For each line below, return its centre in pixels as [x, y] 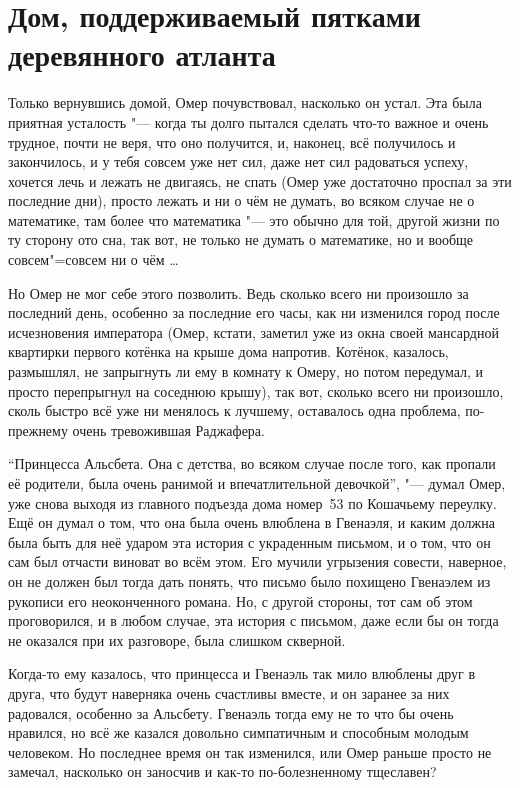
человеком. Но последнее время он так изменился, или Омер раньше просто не [250, 751]
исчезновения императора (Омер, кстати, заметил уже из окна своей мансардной [253, 331]
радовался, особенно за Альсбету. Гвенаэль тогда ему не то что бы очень [231, 712]
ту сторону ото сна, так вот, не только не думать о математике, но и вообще [241, 239]
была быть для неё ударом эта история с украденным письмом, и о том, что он [249, 541]
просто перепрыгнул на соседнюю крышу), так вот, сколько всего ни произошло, [256, 390]
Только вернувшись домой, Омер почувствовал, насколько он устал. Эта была [245, 102]
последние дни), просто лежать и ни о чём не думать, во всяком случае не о [241, 200]
